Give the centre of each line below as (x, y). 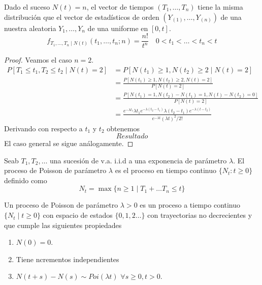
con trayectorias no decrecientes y (200, 215)
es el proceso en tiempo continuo (166, 170)
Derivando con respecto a (43, 128)
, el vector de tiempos (120, 7)
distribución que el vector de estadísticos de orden (82, 17)
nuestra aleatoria (30, 28)
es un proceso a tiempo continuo (190, 205)
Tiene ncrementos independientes (68, 259)
